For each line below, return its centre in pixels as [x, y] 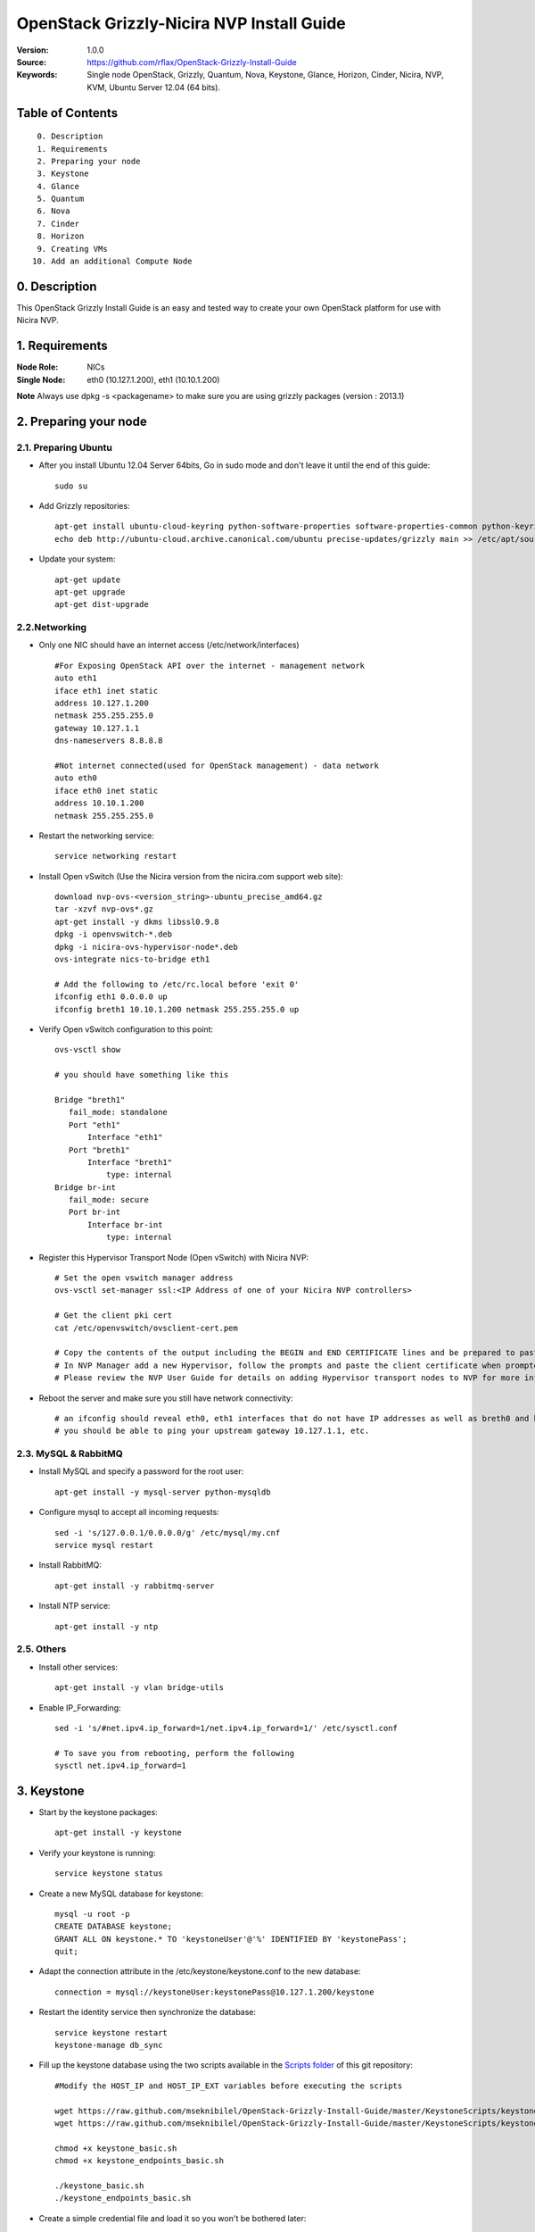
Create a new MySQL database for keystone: [121, 1894]
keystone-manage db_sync [109, 2045]
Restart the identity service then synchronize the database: [148, 2012]
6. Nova [53, 211]
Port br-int [95, 1212]
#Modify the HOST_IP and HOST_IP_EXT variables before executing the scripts [229, 2086]
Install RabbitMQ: [70, 1565]
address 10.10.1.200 [99, 803]
